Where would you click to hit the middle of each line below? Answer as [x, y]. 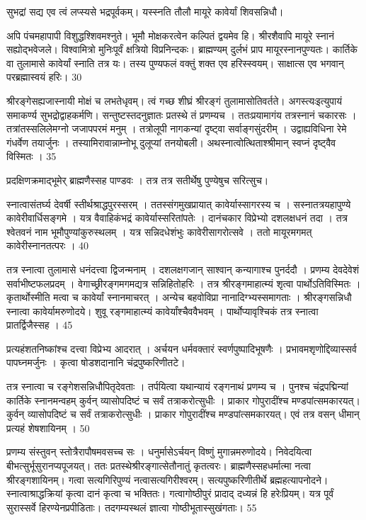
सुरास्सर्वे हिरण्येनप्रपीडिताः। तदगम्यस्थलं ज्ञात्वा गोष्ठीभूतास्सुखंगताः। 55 [132, 507]
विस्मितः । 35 [32, 156]
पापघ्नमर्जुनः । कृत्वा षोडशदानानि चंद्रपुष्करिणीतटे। [96, 362]
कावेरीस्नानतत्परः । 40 [48, 245]
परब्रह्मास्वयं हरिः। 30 [44, 77]
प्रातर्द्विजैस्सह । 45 [40, 325]
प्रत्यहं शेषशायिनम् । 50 [48, 428]
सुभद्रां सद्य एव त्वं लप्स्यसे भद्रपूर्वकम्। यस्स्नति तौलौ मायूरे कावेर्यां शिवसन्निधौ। [145, 11]
